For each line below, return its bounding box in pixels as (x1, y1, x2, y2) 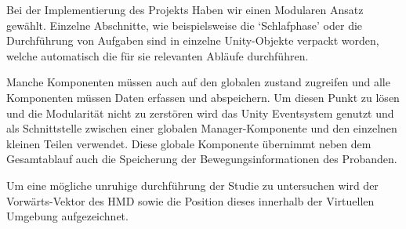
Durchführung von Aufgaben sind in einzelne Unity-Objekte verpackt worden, (6, 32, 379, 49)
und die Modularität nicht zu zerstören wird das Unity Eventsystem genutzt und (6, 104, 394, 121)
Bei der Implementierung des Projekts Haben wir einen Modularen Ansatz (6, 2, 364, 17)
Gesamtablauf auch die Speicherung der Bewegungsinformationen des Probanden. (6, 151, 397, 167)
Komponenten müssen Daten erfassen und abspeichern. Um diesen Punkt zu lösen (6, 89, 400, 105)
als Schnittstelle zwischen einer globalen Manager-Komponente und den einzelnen (6, 120, 397, 136)
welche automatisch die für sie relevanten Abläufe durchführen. (6, 47, 309, 64)
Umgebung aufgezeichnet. (6, 208, 129, 224)
